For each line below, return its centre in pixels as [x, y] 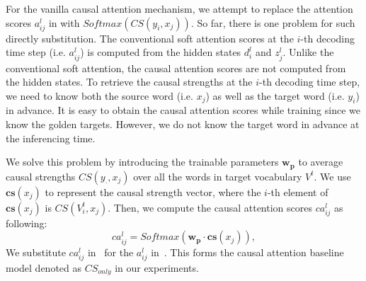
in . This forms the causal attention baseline [247, 252]
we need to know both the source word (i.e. [99, 95]
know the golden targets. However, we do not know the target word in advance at [183, 124]
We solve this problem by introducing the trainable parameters [142, 162]
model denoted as [44, 267]
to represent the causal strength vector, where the [153, 191]
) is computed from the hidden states [161, 52]
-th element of [298, 191]
